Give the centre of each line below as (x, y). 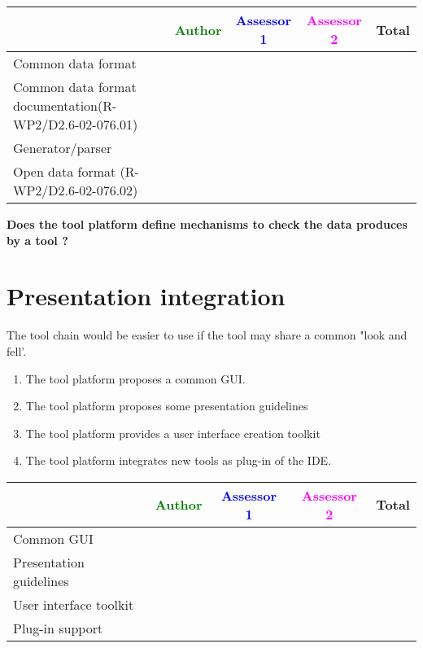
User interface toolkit (74, 604)
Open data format (65, 171)
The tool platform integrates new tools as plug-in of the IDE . (179, 460)
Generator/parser (63, 148)
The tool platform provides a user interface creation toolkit (173, 433)
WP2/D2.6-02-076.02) (76, 190)
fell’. (17, 350)
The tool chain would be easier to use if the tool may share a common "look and (207, 335)
